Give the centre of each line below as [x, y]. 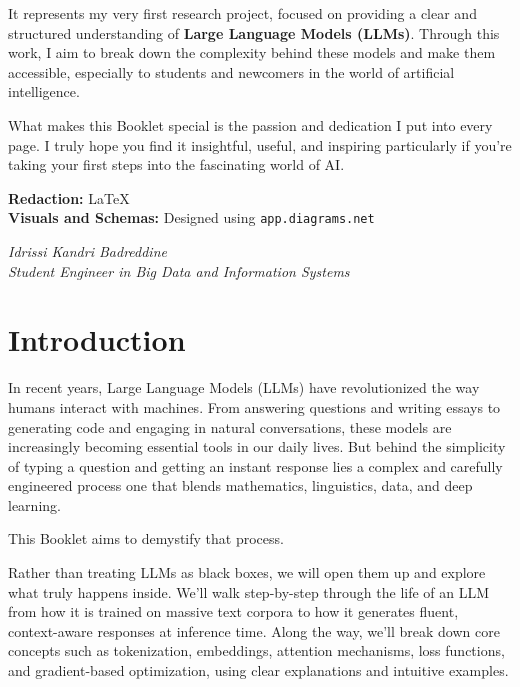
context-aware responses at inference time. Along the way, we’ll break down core [254, 630]
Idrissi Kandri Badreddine [87, 251]
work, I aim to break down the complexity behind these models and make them [252, 52]
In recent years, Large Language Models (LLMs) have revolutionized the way [244, 387]
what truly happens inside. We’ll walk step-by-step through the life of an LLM [249, 591]
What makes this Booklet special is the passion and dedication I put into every [250, 124]
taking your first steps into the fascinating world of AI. [176, 164]
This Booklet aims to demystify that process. [146, 538]
